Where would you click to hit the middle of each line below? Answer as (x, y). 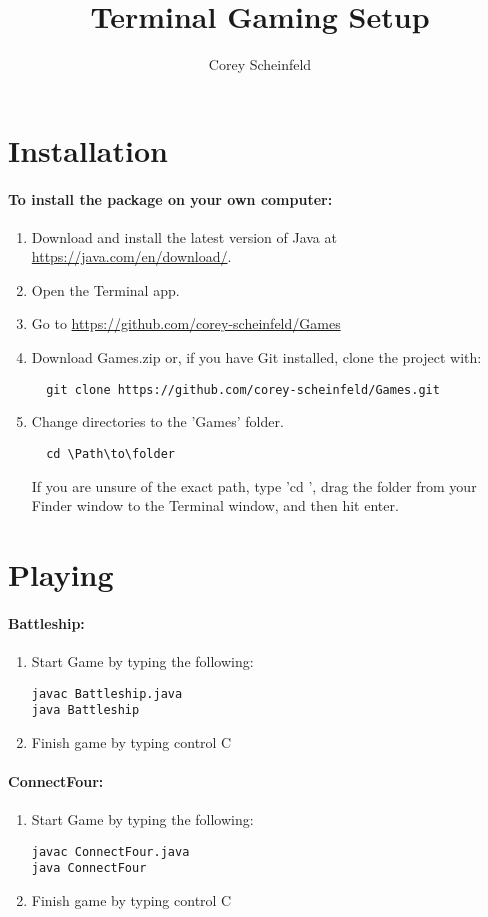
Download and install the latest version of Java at (184, 236)
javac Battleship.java (107, 693)
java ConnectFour (89, 868)
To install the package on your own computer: (170, 198)
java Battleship (85, 710)
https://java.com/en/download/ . (131, 256)
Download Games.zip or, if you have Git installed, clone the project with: (256, 357)
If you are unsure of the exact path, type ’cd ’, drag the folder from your (254, 485)
